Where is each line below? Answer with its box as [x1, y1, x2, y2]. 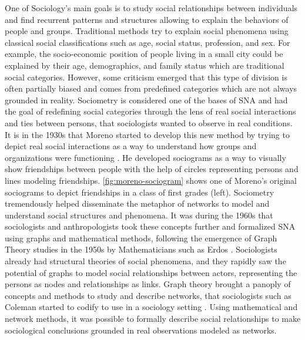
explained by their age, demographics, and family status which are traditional [5, 59, 284, 71]
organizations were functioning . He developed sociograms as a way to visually [5, 151, 286, 163]
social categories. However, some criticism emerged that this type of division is [5, 70, 287, 83]
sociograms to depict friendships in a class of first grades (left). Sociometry [5, 186, 274, 198]
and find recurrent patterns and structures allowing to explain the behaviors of [5, 13, 289, 25]
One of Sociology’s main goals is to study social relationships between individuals [5, 2, 298, 14]
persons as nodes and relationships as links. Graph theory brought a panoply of [5, 278, 291, 290]
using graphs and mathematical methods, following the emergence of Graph [5, 231, 277, 244]
